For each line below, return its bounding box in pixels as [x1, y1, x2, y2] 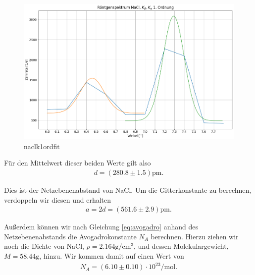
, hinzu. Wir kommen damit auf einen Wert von [39, 250, 184, 261]
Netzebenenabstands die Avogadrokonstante [4, 231, 137, 241]
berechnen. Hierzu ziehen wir [151, 231, 239, 241]
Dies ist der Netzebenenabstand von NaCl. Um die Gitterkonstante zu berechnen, [4, 184, 252, 195]
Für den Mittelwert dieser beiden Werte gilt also [4, 158, 151, 168]
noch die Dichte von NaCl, [4, 241, 84, 251]
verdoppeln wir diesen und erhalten [4, 194, 111, 205]
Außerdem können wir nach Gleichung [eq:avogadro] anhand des [4, 221, 198, 232]
